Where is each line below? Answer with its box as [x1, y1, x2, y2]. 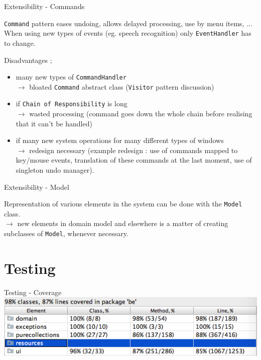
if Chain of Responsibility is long [16, 98, 127, 109]
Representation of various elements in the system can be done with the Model [4, 198, 242, 209]
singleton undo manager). [16, 165, 94, 175]
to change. [4, 37, 36, 48]
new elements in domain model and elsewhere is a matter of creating [17, 218, 228, 229]
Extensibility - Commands [4, 1, 85, 11]
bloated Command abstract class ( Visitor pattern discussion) [29, 81, 214, 92]
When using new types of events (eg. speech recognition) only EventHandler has [4, 28, 251, 38]
